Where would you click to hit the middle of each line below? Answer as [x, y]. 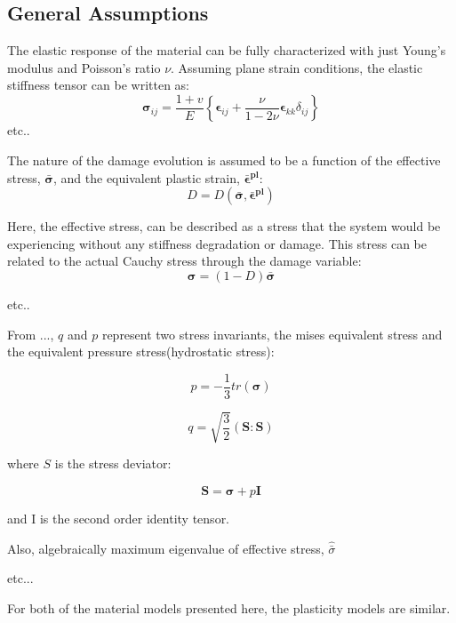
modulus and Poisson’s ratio [84, 67]
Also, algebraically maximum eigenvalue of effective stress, [166, 548]
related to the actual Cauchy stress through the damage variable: [184, 261]
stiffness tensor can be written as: [98, 85]
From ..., [31, 334]
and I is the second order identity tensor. [119, 518]
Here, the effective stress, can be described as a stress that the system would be [224, 226]
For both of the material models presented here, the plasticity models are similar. [229, 607]
